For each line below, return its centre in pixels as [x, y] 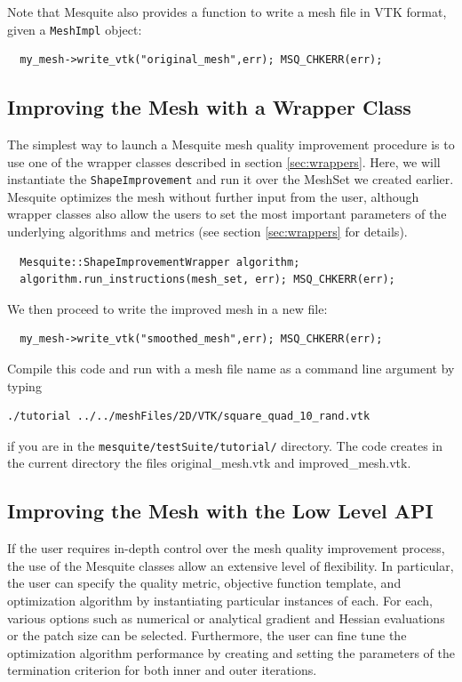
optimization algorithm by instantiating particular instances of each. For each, [220, 601]
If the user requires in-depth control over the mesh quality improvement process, [226, 548]
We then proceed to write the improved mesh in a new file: [167, 308]
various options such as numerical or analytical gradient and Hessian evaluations [226, 618]
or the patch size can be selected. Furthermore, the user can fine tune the [207, 635]
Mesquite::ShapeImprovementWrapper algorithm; [160, 262]
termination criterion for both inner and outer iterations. [162, 670]
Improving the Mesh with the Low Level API [220, 511]
